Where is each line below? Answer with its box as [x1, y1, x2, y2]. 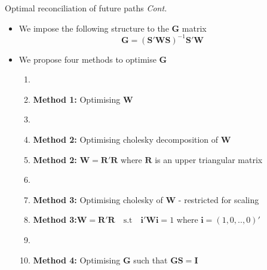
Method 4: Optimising [33, 253, 121, 266]
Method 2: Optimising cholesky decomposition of [33, 133, 219, 146]
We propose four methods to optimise [19, 53, 156, 65]
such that [133, 253, 168, 266]
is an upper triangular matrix [155, 153, 263, 165]
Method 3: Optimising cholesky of [33, 193, 163, 205]
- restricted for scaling [178, 193, 259, 205]
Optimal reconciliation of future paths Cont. [5, 2, 167, 14]
